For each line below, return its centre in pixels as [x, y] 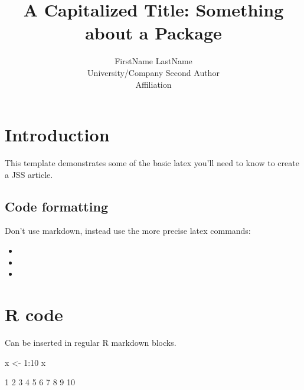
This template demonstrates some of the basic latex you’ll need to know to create [152, 163]
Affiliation [153, 84]
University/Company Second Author [153, 72]
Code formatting [56, 206]
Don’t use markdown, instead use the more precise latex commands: [128, 231]
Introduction [57, 135]
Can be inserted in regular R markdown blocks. [91, 342]
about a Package [153, 33]
